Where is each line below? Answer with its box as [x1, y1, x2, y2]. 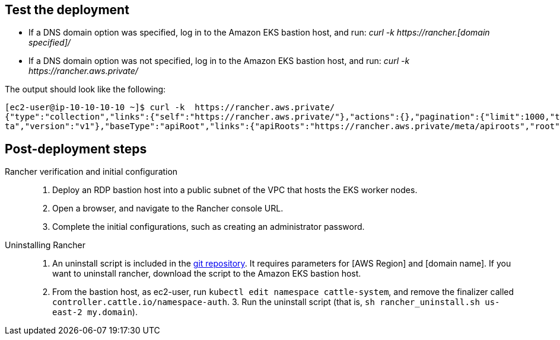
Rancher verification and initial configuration [5, 166, 178, 177]
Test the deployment [5, 2, 129, 17]
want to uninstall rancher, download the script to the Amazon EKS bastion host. [52, 268, 361, 279]
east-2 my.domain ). [52, 307, 138, 317]
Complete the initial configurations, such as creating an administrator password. [52, 222, 365, 232]
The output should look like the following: [5, 84, 166, 95]
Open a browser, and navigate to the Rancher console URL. [52, 203, 284, 214]
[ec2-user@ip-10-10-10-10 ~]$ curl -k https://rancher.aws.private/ [5, 102, 335, 113]
